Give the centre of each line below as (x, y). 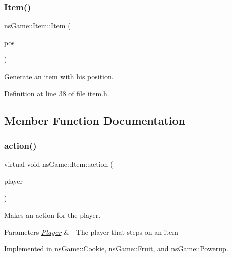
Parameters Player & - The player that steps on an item (91, 232)
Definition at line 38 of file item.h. (57, 93)
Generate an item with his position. (59, 76)
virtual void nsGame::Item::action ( (59, 164)
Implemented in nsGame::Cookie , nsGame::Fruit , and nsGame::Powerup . (116, 249)
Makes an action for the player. (52, 214)
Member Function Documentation (95, 120)
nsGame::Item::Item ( (37, 25)
